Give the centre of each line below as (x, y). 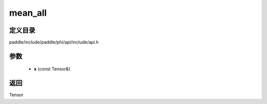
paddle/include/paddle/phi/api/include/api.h (54, 42)
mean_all (28, 13)
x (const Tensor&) (52, 69)
